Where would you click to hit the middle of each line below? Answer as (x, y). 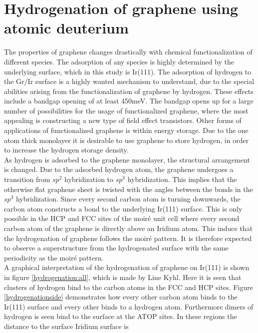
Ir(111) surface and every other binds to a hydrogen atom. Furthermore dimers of (129, 306)
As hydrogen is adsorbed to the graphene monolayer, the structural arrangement (127, 159)
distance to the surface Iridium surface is (66, 326)
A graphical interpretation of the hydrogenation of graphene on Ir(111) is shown (127, 267)
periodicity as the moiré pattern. (54, 257)
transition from (27, 179)
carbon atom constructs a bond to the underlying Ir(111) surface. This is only (123, 208)
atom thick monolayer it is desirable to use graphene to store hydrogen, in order (127, 140)
